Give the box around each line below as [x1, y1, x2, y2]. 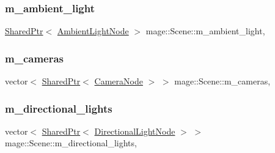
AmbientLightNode [57, 24, 129, 37]
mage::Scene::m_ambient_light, [145, 24, 265, 37]
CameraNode [94, 75, 143, 88]
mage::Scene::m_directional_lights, [5, 136, 137, 149]
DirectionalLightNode [94, 124, 175, 137]
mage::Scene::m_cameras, [174, 75, 271, 88]
